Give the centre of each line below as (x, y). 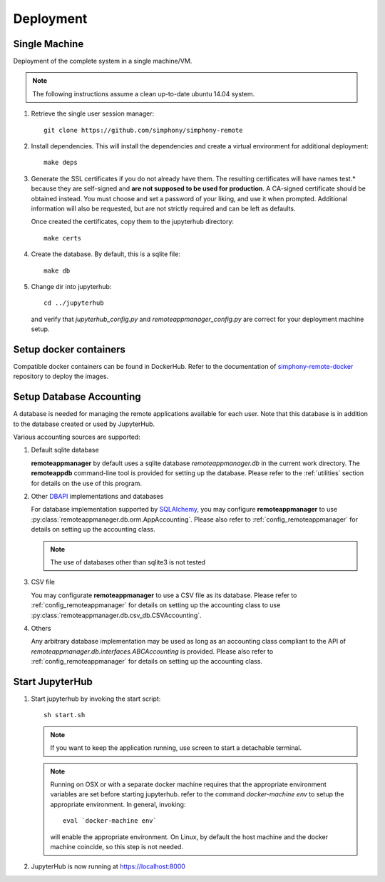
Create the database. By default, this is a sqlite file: (106, 254)
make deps (61, 163)
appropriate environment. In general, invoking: (118, 804)
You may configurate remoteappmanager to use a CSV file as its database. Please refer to (164, 595)
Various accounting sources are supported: (77, 437)
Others (41, 628)
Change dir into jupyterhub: (71, 286)
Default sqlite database (65, 450)
